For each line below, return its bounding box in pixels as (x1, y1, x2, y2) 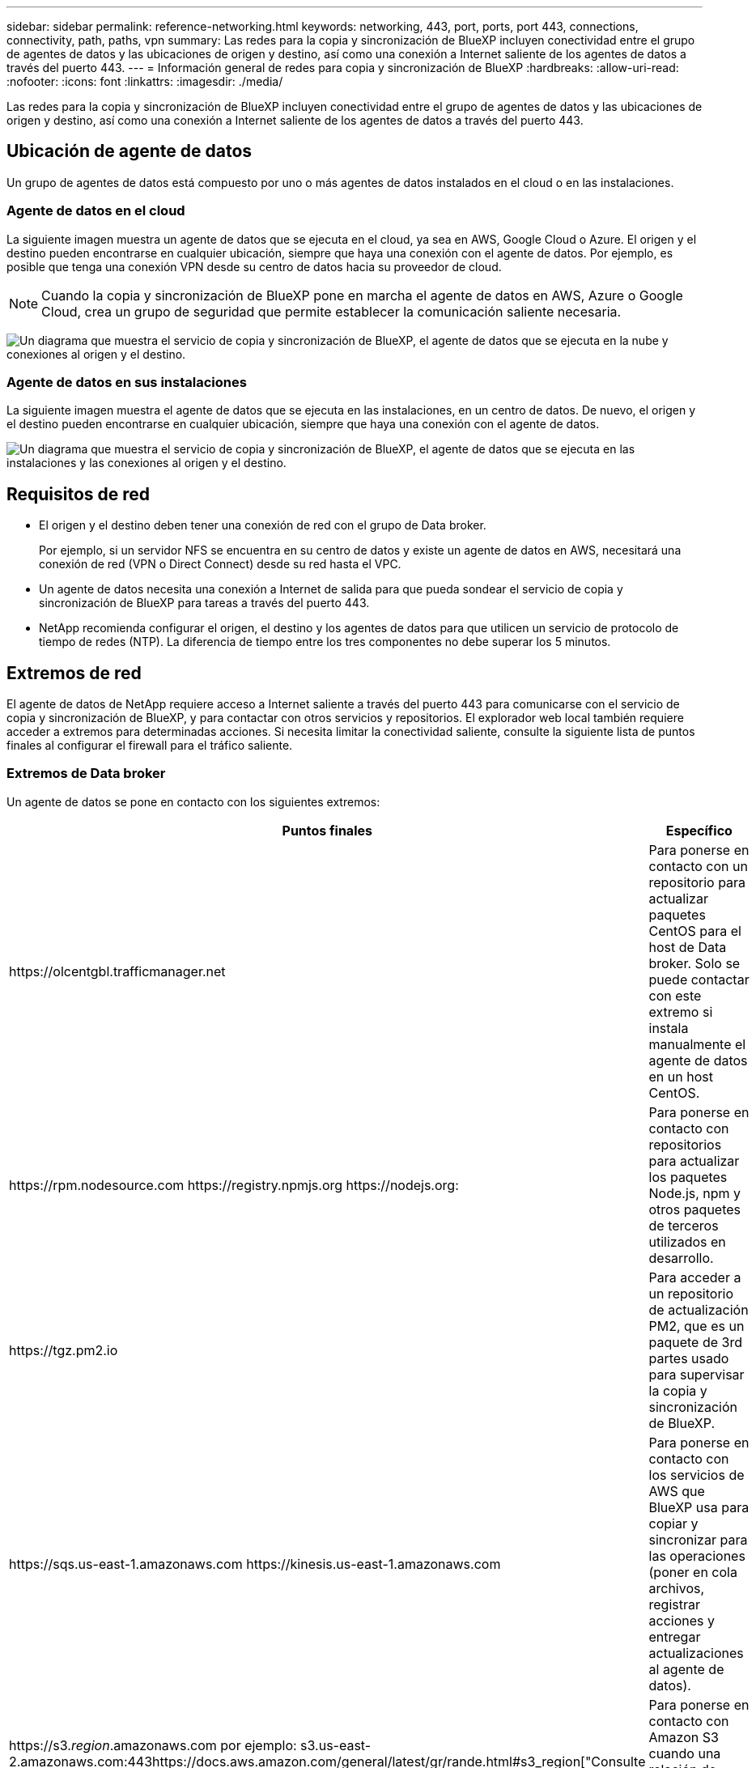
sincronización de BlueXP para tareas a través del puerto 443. (39, 596, 370, 610)
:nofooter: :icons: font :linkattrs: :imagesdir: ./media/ (6, 74, 283, 88)
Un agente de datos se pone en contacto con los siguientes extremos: (6, 794, 380, 809)
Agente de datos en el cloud (6, 202, 185, 219)
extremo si (648, 1003, 713, 1020)
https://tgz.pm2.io (9, 1341, 118, 1358)
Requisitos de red (6, 483, 151, 504)
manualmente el (648, 1035, 746, 1052)
